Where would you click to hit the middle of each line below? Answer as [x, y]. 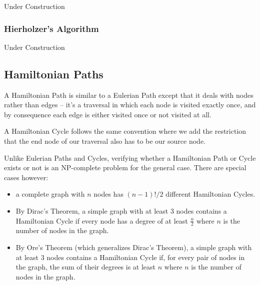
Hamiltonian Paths [54, 74]
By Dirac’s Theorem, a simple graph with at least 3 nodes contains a [121, 210]
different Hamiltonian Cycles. [210, 194]
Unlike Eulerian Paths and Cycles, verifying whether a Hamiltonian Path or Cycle [130, 157]
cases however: [26, 177]
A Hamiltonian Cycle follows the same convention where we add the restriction [125, 131]
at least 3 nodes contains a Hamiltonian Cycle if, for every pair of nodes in [130, 257]
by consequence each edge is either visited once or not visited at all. [108, 114]
